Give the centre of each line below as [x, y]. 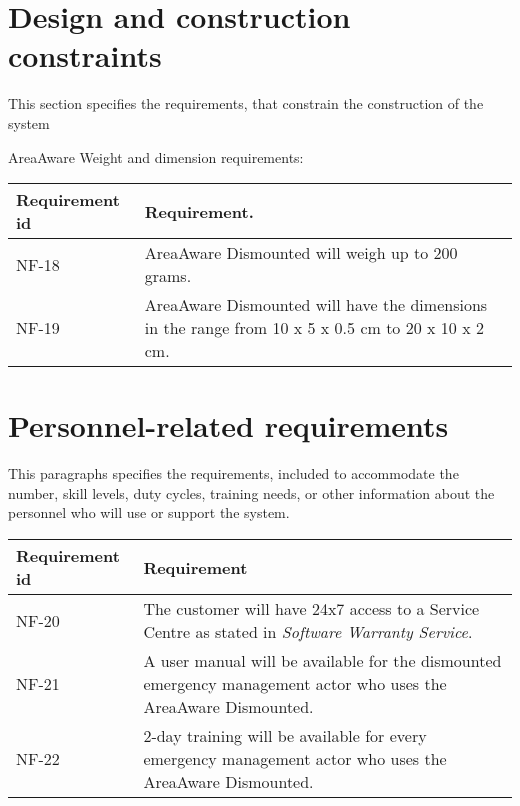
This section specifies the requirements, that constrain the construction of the [246, 103]
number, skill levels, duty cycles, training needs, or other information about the [251, 492]
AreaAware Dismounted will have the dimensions [316, 305]
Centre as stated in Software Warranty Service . [308, 631]
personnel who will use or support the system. [149, 512]
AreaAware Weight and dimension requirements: [156, 156]
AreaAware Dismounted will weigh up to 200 [301, 253]
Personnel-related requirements [228, 425]
